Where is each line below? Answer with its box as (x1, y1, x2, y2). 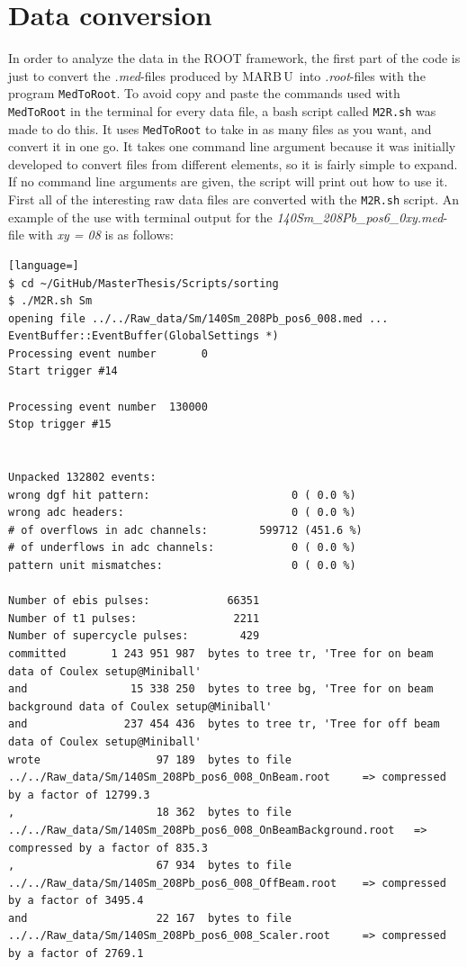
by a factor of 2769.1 (8, 947, 144, 961)
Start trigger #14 (8, 365, 118, 378)
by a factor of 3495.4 (8, 894, 144, 908)
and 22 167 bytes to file (8, 911, 292, 925)
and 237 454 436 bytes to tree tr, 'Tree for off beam (8, 718, 440, 731)
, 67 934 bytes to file (8, 859, 292, 872)
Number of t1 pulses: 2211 (8, 611, 260, 625)
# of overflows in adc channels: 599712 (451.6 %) (8, 523, 363, 537)
